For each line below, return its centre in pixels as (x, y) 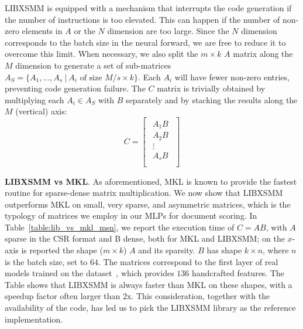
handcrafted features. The (238, 273)
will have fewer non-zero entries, (232, 77)
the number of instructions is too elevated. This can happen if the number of (142, 19)
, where (276, 250)
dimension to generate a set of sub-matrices (93, 65)
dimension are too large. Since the (168, 31)
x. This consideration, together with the (199, 296)
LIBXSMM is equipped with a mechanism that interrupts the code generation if (148, 8)
